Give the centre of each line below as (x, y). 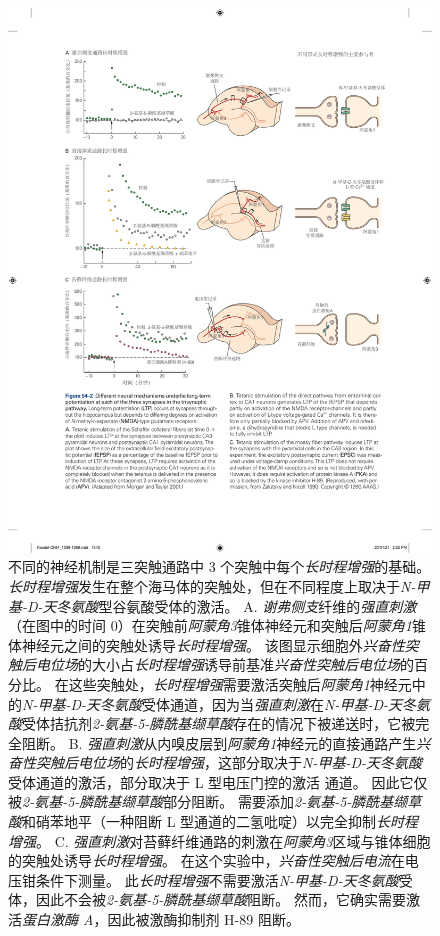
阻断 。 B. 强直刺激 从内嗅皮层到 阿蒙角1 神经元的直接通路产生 (219, 742)
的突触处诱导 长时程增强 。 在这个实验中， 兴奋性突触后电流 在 (206, 860)
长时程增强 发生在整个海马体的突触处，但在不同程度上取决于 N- (212, 585)
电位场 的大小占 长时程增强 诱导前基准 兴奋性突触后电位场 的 (224, 664)
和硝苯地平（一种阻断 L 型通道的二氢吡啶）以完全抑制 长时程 (220, 821)
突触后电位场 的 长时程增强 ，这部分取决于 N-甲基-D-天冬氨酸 (229, 762)
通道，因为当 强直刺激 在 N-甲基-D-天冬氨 (300, 703)
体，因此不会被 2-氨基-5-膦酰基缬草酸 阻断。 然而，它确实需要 (207, 899)
